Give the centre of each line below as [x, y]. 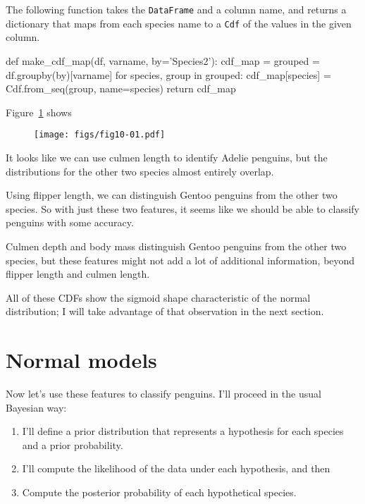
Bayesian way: [36, 407]
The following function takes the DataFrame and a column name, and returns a [176, 9]
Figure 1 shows [39, 112]
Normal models [81, 360]
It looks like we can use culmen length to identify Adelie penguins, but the [167, 157]
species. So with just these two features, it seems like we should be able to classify [182, 208]
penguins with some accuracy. [70, 222]
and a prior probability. [73, 444]
